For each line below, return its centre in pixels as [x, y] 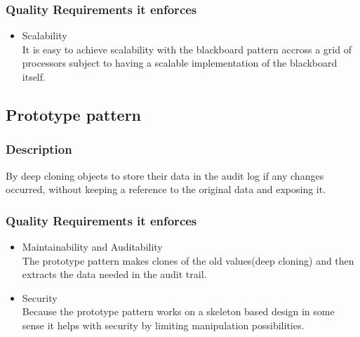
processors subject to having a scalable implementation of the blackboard [180, 63]
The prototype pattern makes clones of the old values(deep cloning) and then [188, 260]
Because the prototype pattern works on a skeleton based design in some [178, 311]
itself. [34, 77]
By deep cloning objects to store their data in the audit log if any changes [165, 175]
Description [39, 149]
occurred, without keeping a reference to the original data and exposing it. [166, 189]
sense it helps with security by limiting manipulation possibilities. [163, 325]
